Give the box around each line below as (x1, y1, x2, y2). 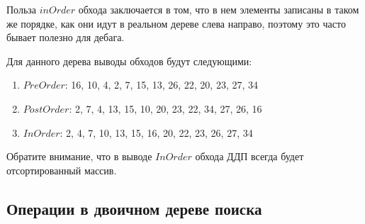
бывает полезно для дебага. (6, 30, 125, 45)
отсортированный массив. (6, 162, 117, 177)
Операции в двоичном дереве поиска (6, 197, 262, 219)
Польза (6, 2, 37, 16)
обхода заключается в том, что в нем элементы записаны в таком (78, 2, 359, 16)
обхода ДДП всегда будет (195, 149, 304, 164)
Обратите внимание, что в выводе (6, 149, 152, 164)
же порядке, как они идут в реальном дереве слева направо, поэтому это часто (6, 16, 346, 30)
